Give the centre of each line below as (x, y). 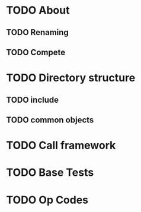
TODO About (38, 10)
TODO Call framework (61, 145)
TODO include (33, 99)
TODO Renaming (38, 32)
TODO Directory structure (71, 78)
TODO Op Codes (47, 200)
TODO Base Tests (50, 173)
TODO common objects (50, 120)
